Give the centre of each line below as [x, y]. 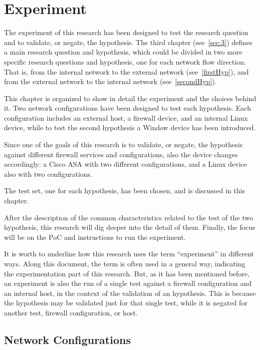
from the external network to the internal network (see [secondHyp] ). [110, 81]
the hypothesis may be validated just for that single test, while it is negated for [126, 303]
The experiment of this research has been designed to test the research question [126, 32]
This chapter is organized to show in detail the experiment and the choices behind [130, 98]
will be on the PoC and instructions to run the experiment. [95, 237]
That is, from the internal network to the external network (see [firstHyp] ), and [126, 71]
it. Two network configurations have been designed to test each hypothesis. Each [127, 108]
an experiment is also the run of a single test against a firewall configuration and [128, 283]
